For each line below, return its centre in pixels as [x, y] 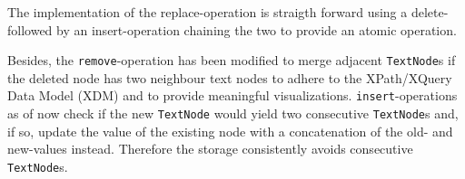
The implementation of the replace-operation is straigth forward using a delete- [228, 12]
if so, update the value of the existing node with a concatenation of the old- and [230, 131]
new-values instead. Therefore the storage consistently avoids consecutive [210, 149]
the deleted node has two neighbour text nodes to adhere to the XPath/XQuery [230, 77]
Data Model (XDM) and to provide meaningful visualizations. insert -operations [232, 95]
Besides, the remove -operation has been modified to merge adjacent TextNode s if [232, 60]
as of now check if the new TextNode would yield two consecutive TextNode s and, [233, 113]
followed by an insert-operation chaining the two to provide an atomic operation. [232, 29]
